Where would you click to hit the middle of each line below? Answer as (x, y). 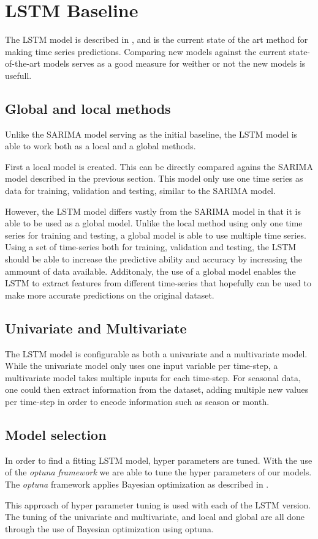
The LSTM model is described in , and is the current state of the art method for (157, 39)
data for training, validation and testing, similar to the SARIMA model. (140, 191)
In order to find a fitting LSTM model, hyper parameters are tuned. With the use (159, 460)
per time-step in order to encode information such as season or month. (137, 401)
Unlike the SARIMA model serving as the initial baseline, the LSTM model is (151, 134)
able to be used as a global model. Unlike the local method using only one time (154, 223)
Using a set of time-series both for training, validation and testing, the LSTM (151, 247)
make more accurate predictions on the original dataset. (110, 295)
